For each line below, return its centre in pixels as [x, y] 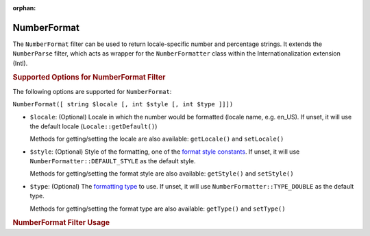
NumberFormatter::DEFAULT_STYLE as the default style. [113, 161]
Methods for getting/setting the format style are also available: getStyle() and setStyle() [162, 174]
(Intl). [20, 63]
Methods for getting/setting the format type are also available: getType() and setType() [158, 209]
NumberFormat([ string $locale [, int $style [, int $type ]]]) [123, 104]
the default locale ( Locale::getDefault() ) [94, 126]
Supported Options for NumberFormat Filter [89, 78]
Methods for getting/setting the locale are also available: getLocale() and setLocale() [157, 139]
